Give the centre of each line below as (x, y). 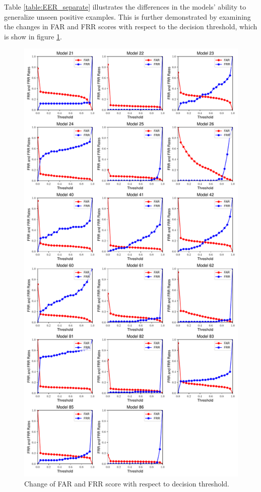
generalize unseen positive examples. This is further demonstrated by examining (127, 16)
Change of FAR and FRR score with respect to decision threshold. (127, 483)
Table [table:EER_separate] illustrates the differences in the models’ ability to (125, 7)
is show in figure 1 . (33, 36)
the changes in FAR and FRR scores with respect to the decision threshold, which (131, 26)
